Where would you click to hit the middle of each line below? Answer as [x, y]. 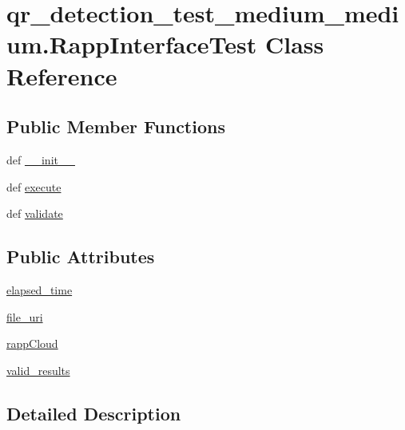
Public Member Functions [116, 126]
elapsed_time [40, 289]
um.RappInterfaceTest [132, 44]
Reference [62, 75]
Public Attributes [81, 256]
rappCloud [32, 343]
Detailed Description [94, 413]
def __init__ [41, 159]
